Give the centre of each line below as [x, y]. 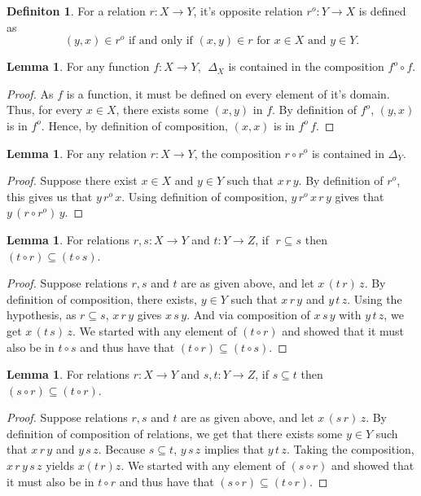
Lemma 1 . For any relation [77, 153]
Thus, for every [45, 110]
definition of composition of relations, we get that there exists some [175, 433]
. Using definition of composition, [204, 196]
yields [60, 465]
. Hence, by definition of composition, [134, 125]
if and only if [160, 41]
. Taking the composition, [350, 449]
